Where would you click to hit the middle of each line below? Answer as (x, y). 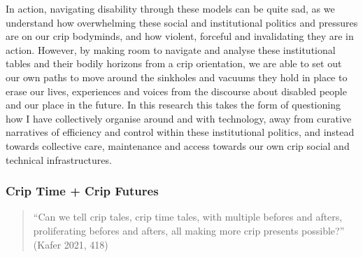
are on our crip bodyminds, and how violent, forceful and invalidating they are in (180, 36)
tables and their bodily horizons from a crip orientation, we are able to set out (174, 63)
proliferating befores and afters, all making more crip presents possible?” (189, 230)
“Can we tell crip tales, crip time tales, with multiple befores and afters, (188, 217)
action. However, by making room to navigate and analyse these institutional (171, 49)
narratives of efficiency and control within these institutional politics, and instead (180, 132)
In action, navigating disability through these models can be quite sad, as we (170, 8)
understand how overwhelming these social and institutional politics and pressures (182, 22)
